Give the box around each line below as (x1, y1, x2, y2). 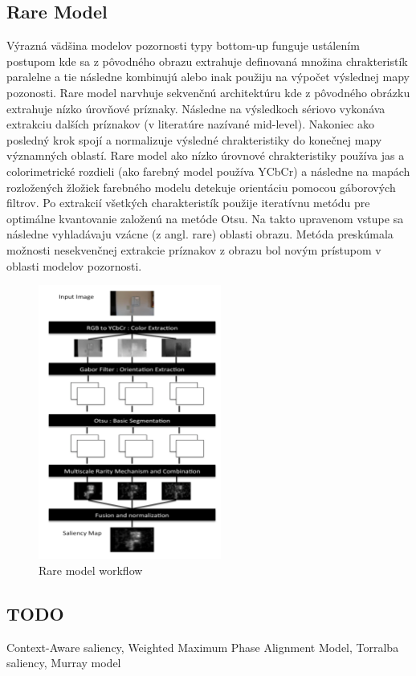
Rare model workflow (39, 561, 143, 578)
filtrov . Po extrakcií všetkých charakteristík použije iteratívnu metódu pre (6, 194, 370, 211)
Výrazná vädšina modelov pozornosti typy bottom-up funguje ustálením (6, 37, 360, 54)
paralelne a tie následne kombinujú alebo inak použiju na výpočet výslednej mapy (6, 68, 410, 85)
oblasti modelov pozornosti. (6, 257, 142, 274)
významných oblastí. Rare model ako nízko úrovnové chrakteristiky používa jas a (6, 147, 405, 164)
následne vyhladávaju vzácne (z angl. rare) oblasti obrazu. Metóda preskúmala (6, 226, 394, 242)
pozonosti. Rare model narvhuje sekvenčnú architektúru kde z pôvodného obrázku (6, 83, 410, 100)
